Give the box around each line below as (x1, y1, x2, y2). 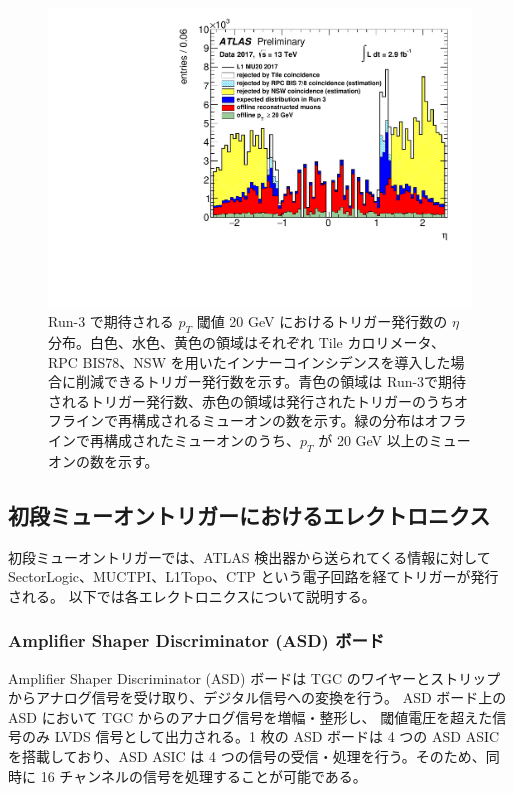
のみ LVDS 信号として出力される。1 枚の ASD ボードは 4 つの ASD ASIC (21, 726, 500, 747)
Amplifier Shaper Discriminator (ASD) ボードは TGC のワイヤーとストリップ (8, 667, 501, 688)
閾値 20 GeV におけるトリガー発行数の (196, 311, 448, 332)
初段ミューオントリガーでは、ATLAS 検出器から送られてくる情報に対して (8, 546, 491, 567)
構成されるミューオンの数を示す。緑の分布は (131, 410, 425, 431)
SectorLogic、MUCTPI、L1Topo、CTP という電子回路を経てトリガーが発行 (8, 566, 499, 587)
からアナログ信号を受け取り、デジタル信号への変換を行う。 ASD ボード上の (8, 687, 507, 708)
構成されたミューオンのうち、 (103, 430, 300, 451)
